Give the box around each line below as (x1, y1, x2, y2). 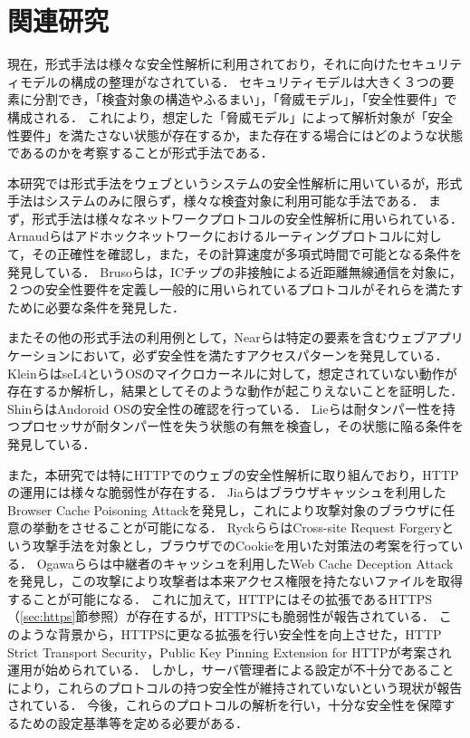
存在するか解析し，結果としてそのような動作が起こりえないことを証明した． (7, 381, 464, 400)
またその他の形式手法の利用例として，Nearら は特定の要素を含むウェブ (7, 328, 426, 347)
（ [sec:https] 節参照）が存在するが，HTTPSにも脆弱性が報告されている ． (7, 607, 435, 626)
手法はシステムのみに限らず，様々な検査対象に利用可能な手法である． (7, 191, 425, 210)
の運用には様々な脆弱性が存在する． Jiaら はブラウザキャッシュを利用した (7, 483, 446, 502)
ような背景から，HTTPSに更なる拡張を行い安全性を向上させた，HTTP (19, 624, 442, 643)
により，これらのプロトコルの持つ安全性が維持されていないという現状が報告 (7, 677, 463, 696)
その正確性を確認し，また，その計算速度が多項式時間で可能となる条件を (32, 244, 463, 264)
